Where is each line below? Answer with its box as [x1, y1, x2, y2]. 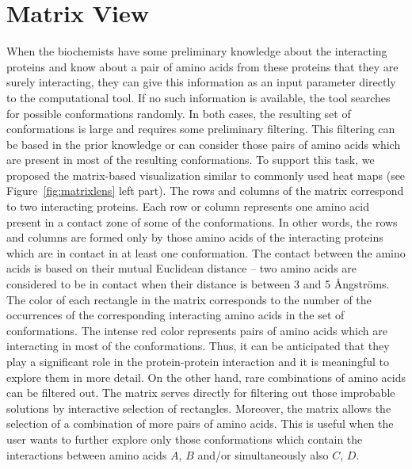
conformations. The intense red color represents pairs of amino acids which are [6, 322, 387, 338]
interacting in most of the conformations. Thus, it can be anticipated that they [6, 337, 390, 354]
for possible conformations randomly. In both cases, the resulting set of [6, 105, 351, 121]
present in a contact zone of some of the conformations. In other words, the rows [6, 213, 398, 230]
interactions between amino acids [6, 446, 167, 463]
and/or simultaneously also [197, 446, 329, 463]
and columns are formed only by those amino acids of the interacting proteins [6, 229, 383, 246]
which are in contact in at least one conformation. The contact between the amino [6, 244, 406, 261]
